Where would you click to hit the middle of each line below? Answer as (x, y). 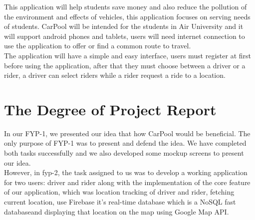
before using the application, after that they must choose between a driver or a (125, 65)
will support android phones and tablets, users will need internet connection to (125, 36)
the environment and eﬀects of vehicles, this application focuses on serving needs (127, 16)
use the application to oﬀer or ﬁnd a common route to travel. (98, 46)
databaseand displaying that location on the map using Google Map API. (117, 211)
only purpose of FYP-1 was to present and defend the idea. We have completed (125, 143)
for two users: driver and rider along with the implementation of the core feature (127, 182)
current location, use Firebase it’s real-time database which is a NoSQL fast (120, 202)
